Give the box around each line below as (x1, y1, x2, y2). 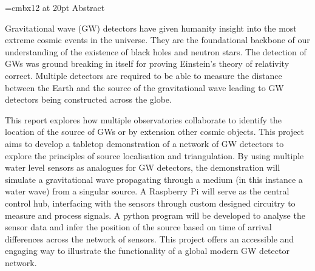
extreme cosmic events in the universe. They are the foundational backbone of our (5, 33, 310, 46)
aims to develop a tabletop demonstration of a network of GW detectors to (5, 137, 284, 149)
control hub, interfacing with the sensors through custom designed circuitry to (5, 196, 296, 209)
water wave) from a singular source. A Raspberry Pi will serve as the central (5, 185, 290, 197)
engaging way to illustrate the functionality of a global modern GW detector (5, 244, 290, 257)
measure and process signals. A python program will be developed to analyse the (5, 208, 305, 221)
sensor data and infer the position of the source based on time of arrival (5, 221, 272, 233)
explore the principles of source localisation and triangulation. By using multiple (5, 149, 304, 162)
